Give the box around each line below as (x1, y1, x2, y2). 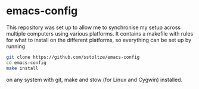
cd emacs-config (6, 59, 46, 66)
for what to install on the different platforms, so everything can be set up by (6, 36, 192, 43)
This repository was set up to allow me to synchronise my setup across (6, 24, 181, 31)
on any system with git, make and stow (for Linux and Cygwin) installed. (6, 76, 183, 83)
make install (6, 65, 39, 71)
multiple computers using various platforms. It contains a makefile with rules (6, 30, 194, 37)
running (6, 43, 26, 50)
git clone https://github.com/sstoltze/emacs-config (6, 54, 140, 60)
